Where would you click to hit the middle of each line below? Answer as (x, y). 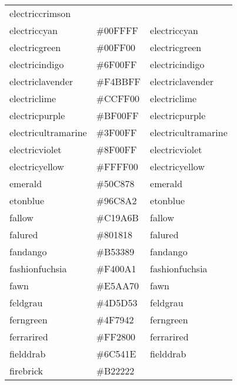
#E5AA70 (117, 286)
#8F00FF (116, 149)
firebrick (26, 371)
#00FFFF (117, 30)
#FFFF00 (117, 166)
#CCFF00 (118, 98)
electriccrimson (40, 13)
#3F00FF (116, 132)
